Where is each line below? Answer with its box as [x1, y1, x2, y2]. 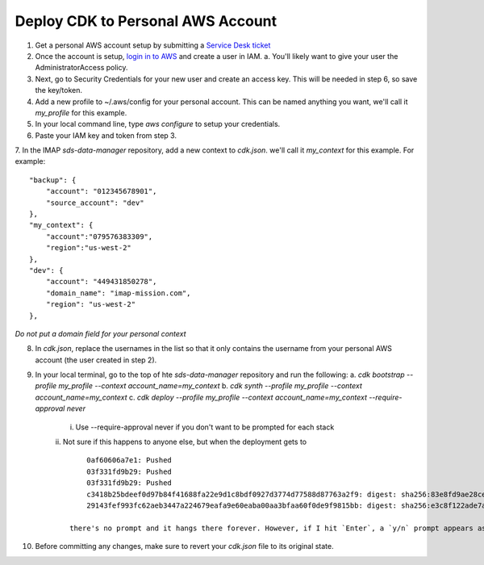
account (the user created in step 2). [35, 355, 157, 365]
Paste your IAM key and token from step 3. [35, 130, 177, 140]
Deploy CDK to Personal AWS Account [15, 12, 277, 30]
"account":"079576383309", [45, 232, 153, 241]
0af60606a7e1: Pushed [86, 456, 173, 465]
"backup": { [29, 175, 77, 185]
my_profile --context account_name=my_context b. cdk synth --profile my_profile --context [58, 381, 363, 391]
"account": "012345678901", [45, 186, 157, 196]
